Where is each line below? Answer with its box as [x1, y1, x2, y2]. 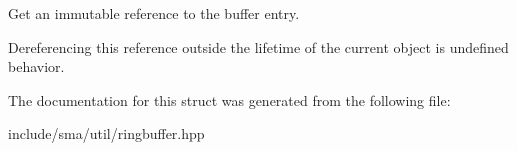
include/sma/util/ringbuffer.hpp [8, 123, 205, 144]
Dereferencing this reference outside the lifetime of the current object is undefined [8, 36, 509, 57]
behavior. [8, 56, 65, 77]
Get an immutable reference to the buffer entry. [8, 3, 300, 23]
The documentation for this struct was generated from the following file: [8, 89, 451, 110]
